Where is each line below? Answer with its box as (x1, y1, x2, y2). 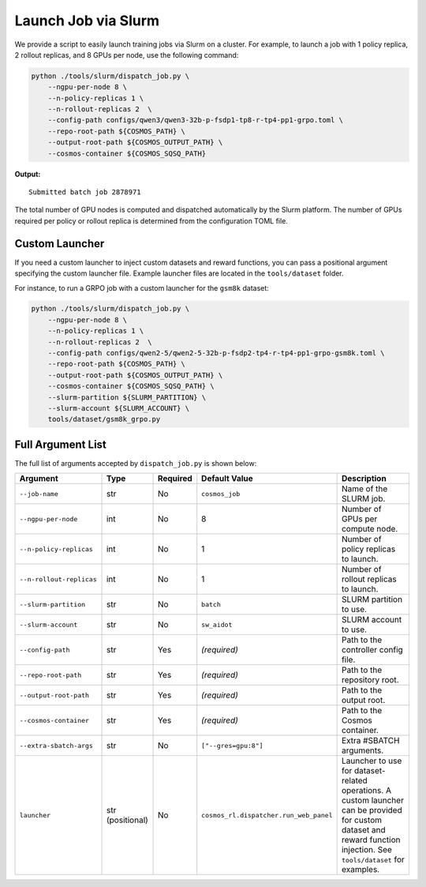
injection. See (341, 844, 392, 855)
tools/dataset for (341, 854, 405, 865)
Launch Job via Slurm (14, 12, 160, 29)
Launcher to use (341, 755, 402, 766)
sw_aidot (201, 620, 233, 629)
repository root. (341, 675, 399, 686)
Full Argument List (14, 438, 106, 451)
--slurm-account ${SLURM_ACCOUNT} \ (47, 404, 189, 412)
